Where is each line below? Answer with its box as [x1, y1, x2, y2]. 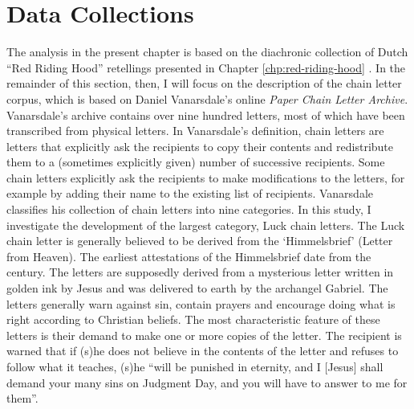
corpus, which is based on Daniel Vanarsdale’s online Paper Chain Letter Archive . [6, 90, 408, 107]
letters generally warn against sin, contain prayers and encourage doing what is [6, 295, 396, 312]
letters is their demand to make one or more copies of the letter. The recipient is [6, 326, 402, 343]
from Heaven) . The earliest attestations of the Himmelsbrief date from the [6, 247, 371, 264]
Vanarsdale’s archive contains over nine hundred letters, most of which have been [6, 106, 405, 123]
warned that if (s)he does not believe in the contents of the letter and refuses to [6, 342, 399, 359]
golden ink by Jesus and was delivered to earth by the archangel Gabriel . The [6, 280, 388, 297]
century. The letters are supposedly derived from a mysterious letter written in [6, 264, 394, 280]
